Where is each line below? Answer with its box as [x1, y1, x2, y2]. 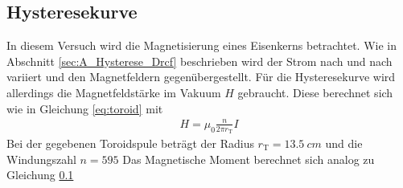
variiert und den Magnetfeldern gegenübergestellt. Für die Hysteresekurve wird [6, 68, 396, 85]
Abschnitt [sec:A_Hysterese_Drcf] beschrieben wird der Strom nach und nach [6, 52, 393, 69]
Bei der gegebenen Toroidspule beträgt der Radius [6, 134, 254, 151]
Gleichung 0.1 [6, 166, 74, 183]
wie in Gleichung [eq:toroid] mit [6, 100, 163, 116]
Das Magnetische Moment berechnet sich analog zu [122, 150, 375, 167]
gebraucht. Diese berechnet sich [237, 84, 393, 100]
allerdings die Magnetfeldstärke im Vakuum [6, 84, 221, 100]
